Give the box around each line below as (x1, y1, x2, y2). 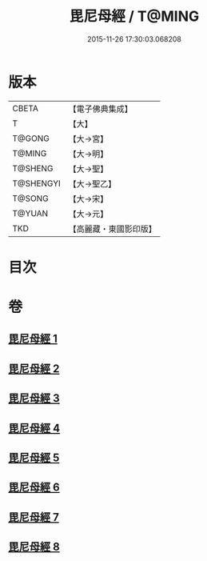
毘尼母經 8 (8, 540, 60, 554)
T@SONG (12, 193, 50, 204)
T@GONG (12, 133, 50, 144)
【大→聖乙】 (68, 178, 117, 189)
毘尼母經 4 (8, 421, 61, 435)
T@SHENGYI (12, 178, 62, 189)
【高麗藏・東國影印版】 (68, 223, 157, 234)
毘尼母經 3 (8, 391, 60, 405)
